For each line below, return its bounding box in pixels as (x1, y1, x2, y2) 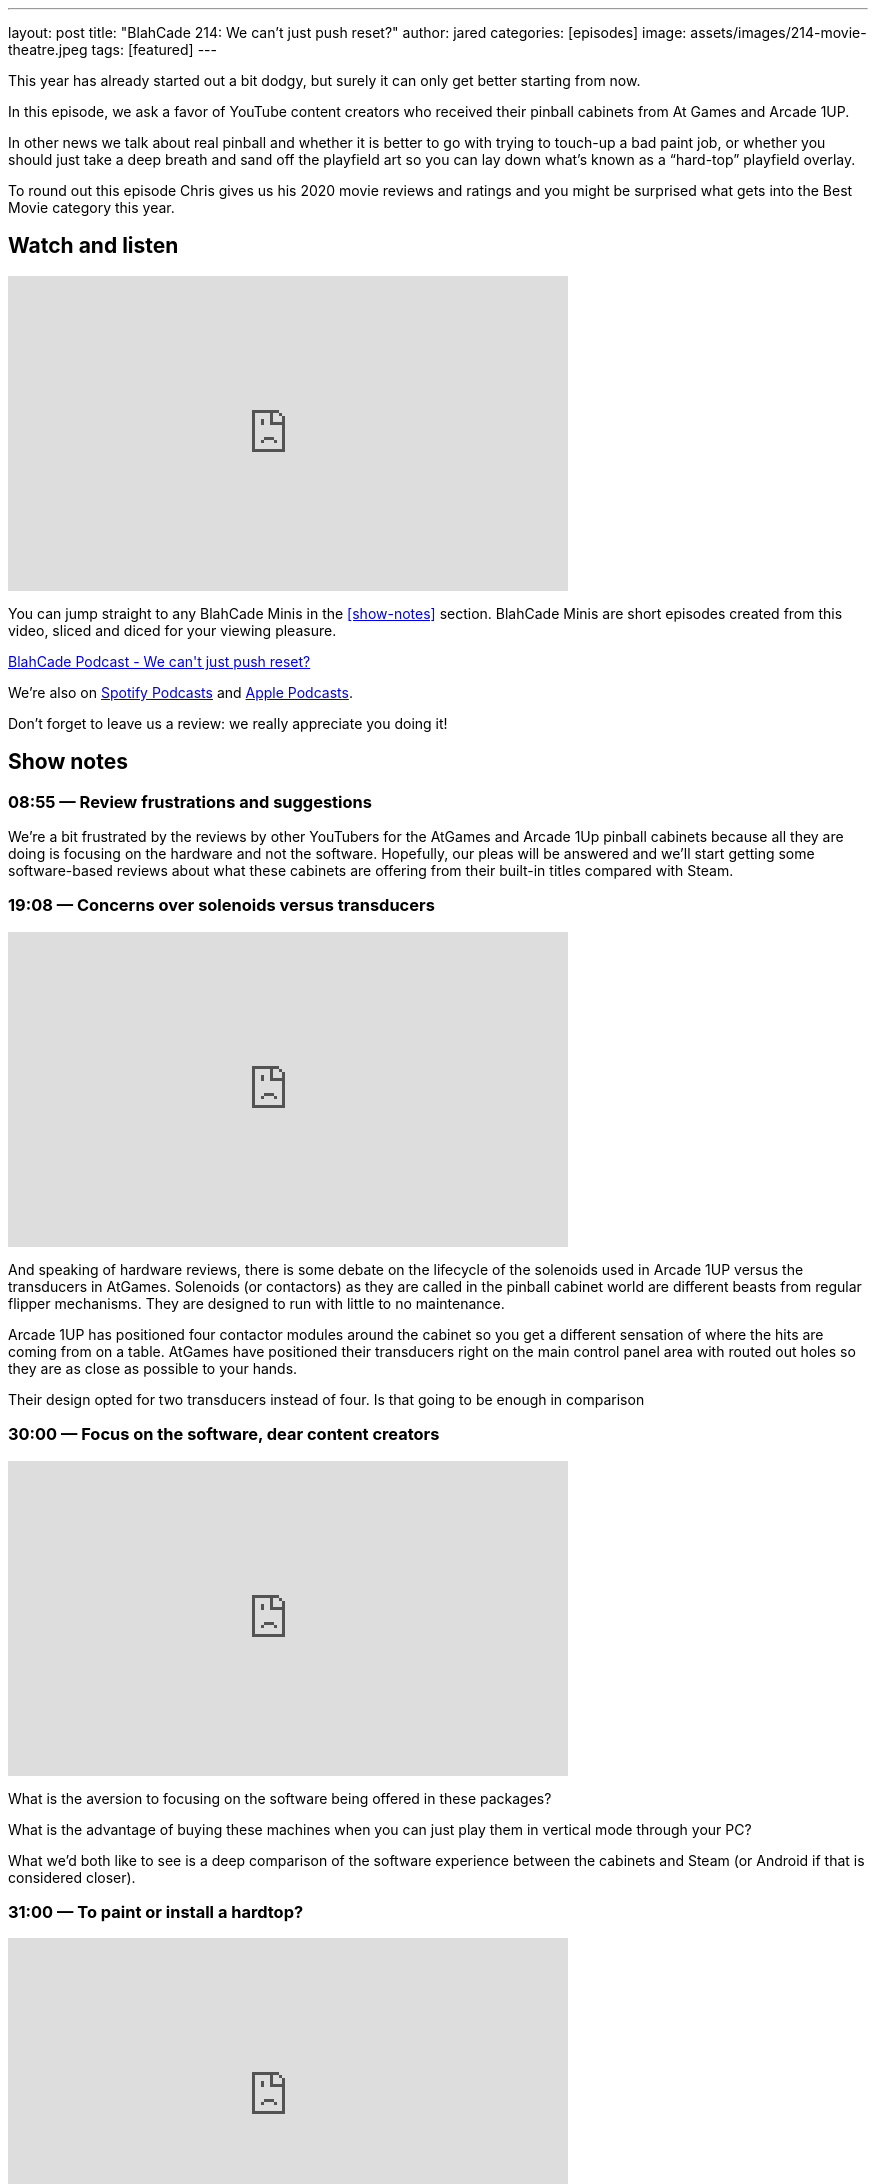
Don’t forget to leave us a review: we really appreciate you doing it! (8, 714, 448, 732)
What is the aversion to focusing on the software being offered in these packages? (8, 1789, 552, 1807)
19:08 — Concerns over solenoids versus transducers (8, 895, 435, 916)
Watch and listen (8, 233, 179, 259)
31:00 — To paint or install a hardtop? (8, 1901, 304, 1922)
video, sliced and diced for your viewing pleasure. (8, 621, 337, 639)
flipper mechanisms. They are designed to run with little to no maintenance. (8, 1294, 505, 1312)
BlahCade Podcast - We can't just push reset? (8, 652, 311, 670)
